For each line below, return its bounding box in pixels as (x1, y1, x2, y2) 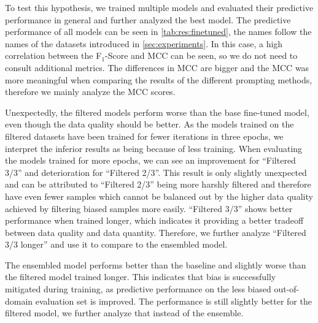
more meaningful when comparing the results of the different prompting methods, (5, 73, 312, 86)
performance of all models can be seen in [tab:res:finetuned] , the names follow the (5, 25, 312, 38)
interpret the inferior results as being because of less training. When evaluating (5, 142, 303, 154)
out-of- (274, 283, 300, 295)
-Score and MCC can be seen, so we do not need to (105, 49, 298, 62)
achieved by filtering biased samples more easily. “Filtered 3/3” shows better (5, 202, 293, 215)
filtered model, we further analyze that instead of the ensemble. (5, 306, 244, 319)
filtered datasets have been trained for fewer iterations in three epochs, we (5, 129, 284, 142)
